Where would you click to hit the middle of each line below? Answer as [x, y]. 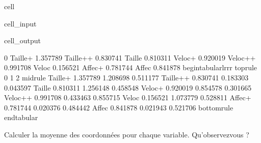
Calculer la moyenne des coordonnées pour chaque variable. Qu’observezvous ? [127, 134]
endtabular [21, 117]
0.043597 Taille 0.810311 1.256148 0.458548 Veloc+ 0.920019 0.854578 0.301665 [128, 87]
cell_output [22, 40]
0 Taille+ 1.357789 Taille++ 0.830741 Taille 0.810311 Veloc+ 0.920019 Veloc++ [130, 57]
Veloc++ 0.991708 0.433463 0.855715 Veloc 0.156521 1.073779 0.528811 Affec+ [128, 97]
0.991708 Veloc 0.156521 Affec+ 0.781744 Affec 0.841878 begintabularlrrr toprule [131, 67]
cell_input [20, 23]
